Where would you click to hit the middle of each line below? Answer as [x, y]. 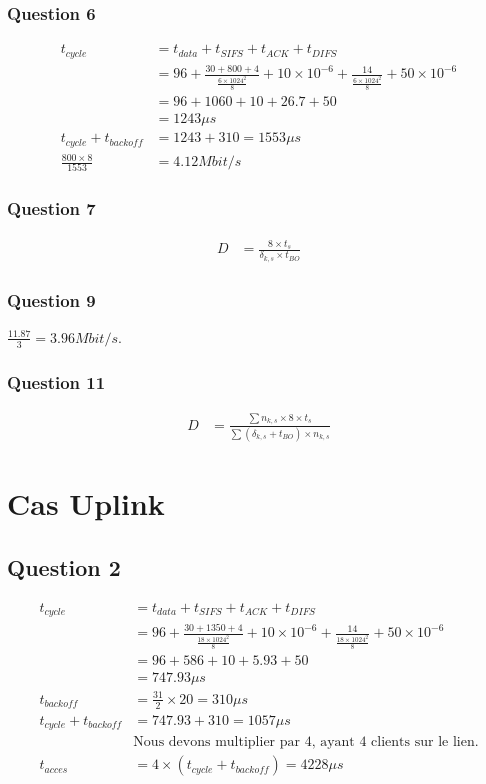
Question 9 [51, 299]
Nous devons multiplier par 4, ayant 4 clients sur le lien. [306, 742]
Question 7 [51, 208]
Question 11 [56, 381]
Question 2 [64, 566]
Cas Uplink [86, 503]
